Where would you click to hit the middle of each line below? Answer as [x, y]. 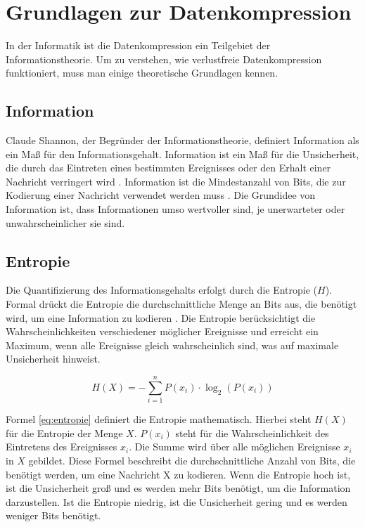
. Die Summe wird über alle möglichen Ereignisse [235, 447]
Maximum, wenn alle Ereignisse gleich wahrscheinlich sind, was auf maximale [172, 345]
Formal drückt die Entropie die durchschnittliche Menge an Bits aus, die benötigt [181, 304]
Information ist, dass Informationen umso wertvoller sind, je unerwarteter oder [175, 209]
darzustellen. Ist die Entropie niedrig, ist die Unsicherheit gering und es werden [177, 501]
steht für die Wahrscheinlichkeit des [252, 432]
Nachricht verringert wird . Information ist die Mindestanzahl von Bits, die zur [176, 181]
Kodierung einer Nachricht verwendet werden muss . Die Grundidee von [161, 195]
